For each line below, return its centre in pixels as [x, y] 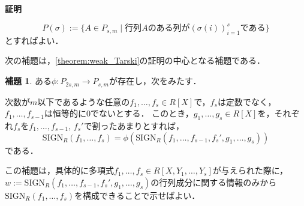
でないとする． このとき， [142, 113]
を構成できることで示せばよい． [137, 195]
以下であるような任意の [84, 101]
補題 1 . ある [28, 81]
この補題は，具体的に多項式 [59, 170]
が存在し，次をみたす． [155, 81]
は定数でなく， [247, 101]
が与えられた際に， [250, 170]
